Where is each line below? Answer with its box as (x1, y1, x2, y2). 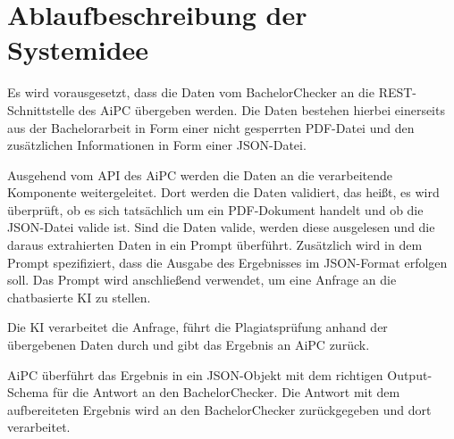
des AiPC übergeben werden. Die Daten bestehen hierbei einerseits (78, 100, 445, 119)
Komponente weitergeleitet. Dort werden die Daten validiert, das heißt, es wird (7, 183, 440, 202)
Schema (7, 383, 49, 402)
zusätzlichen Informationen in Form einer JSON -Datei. (7, 136, 307, 154)
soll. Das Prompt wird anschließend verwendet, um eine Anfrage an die (7, 270, 397, 289)
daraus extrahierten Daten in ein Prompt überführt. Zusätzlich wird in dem (7, 236, 423, 254)
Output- (387, 365, 433, 384)
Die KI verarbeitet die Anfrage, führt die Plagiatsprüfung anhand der (7, 318, 388, 336)
